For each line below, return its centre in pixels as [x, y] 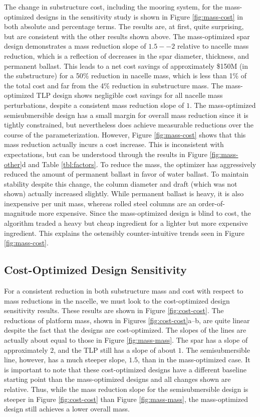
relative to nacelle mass [213, 46]
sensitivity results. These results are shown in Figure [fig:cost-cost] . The [114, 310]
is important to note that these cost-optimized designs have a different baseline [125, 369]
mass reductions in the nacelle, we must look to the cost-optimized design [117, 300]
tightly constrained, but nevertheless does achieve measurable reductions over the [129, 125]
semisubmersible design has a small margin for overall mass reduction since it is [126, 115]
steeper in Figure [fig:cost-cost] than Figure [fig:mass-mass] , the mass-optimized [126, 399]
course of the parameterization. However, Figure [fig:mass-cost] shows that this [125, 134]
